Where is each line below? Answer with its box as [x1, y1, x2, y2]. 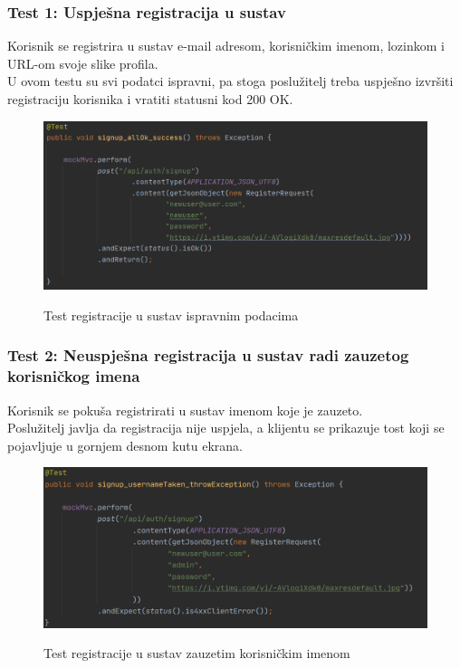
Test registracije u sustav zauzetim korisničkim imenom [43, 644, 350, 663]
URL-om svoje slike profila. [7, 53, 158, 72]
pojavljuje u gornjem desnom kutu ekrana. [7, 435, 243, 454]
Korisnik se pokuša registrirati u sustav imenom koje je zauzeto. [7, 400, 363, 419]
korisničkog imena [7, 365, 140, 387]
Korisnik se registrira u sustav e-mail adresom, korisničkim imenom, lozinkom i [7, 36, 445, 55]
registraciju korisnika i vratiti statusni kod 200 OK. [7, 90, 293, 108]
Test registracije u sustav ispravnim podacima [43, 305, 299, 324]
